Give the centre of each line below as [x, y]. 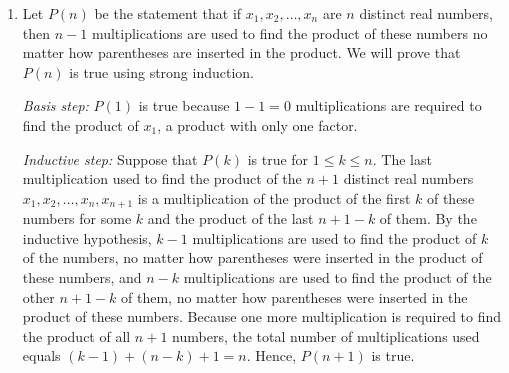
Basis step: [55, 105]
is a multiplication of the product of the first [274, 197]
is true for [278, 158]
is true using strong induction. [162, 71]
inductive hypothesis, [87, 237]
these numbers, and [82, 276]
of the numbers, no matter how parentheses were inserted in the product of [252, 257]
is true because [184, 105]
